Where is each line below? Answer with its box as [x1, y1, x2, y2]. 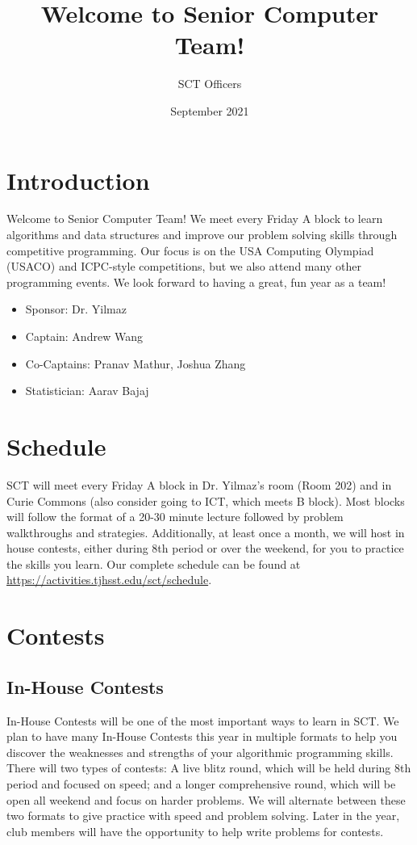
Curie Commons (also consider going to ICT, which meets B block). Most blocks [6, 492, 405, 509]
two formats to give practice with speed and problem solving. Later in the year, [6, 807, 400, 824]
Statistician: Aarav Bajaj [25, 382, 149, 399]
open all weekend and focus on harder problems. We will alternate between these [6, 791, 406, 808]
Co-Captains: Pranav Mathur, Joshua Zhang [25, 355, 246, 372]
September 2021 [170, 102, 249, 119]
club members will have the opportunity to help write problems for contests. [6, 822, 384, 839]
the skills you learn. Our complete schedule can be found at [6, 555, 301, 572]
